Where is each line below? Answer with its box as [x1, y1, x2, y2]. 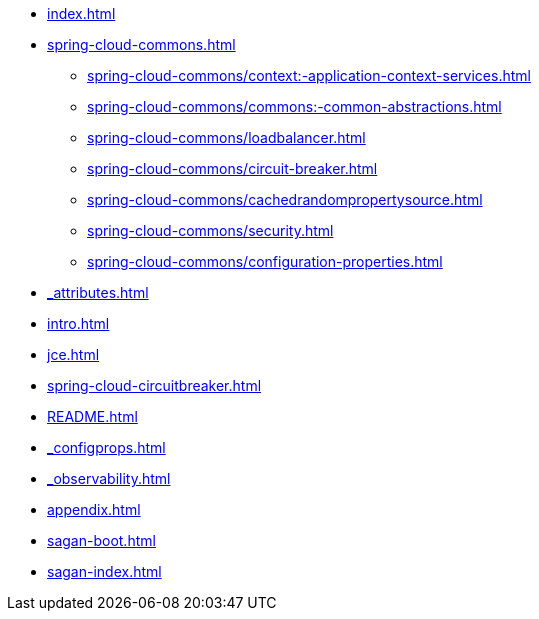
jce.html [47, 346, 100, 363]
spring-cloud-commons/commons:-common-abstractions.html [87, 98, 502, 115]
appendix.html [47, 501, 141, 518]
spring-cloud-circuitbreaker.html [47, 377, 262, 394]
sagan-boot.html [47, 532, 156, 549]
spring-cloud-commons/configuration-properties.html [87, 253, 443, 270]
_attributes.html [47, 284, 149, 301]
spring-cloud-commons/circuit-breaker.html [87, 160, 378, 177]
